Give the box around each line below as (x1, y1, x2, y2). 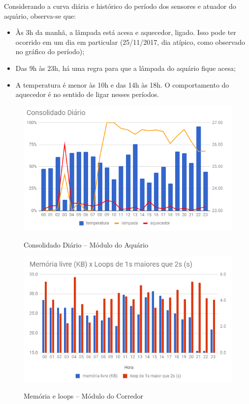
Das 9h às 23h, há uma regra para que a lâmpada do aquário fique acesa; (15, 62, 236, 73)
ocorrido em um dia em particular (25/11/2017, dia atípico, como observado (15, 36, 245, 47)
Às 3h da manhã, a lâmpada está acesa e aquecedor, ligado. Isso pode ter (15, 27, 236, 37)
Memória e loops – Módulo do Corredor (24, 390, 143, 401)
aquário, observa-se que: (4, 10, 76, 21)
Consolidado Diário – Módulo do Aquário (24, 239, 149, 249)
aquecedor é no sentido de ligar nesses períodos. (15, 89, 159, 99)
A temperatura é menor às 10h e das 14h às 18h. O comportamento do (15, 79, 229, 90)
